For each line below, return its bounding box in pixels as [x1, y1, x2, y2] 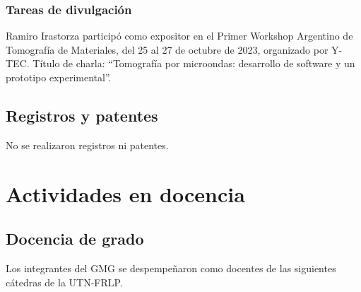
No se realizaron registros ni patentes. [6, 137, 169, 152]
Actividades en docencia [6, 179, 245, 208]
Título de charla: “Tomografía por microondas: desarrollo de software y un [32, 56, 355, 71]
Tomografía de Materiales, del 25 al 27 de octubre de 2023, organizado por [6, 42, 329, 57]
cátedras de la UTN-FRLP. [6, 274, 123, 289]
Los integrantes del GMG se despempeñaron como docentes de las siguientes [6, 260, 336, 275]
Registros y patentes [6, 104, 158, 126]
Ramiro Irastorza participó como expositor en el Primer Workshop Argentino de [6, 28, 353, 43]
